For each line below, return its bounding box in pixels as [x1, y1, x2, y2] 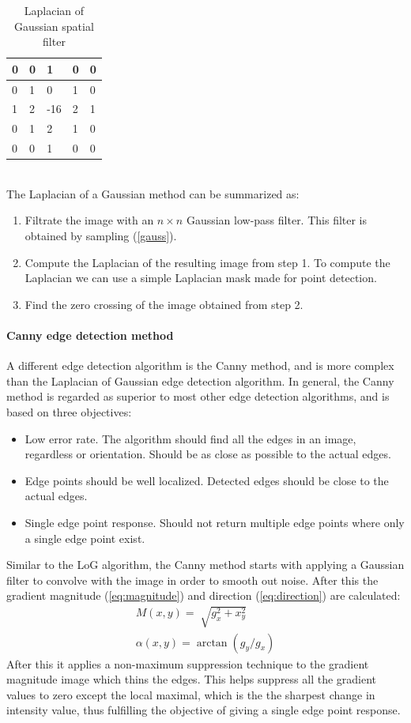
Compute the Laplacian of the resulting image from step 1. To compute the [25, 254, 390, 270]
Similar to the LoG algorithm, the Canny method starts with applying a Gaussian [6, 556, 405, 573]
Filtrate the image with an [25, 212, 154, 228]
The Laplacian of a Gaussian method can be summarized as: [6, 185, 300, 201]
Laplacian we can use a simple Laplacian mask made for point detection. [25, 269, 377, 286]
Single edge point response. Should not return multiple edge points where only [25, 514, 405, 530]
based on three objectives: [6, 403, 132, 420]
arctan [196, 637, 228, 649]
